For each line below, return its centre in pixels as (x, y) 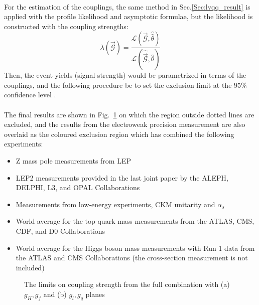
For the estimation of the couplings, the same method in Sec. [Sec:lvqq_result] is (127, 6)
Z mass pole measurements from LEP (74, 161)
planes (95, 294)
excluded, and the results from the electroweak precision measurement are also (125, 124)
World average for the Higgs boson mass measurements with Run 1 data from (135, 248)
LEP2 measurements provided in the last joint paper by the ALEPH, (122, 177)
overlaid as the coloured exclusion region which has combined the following (119, 134)
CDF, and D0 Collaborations (60, 231)
